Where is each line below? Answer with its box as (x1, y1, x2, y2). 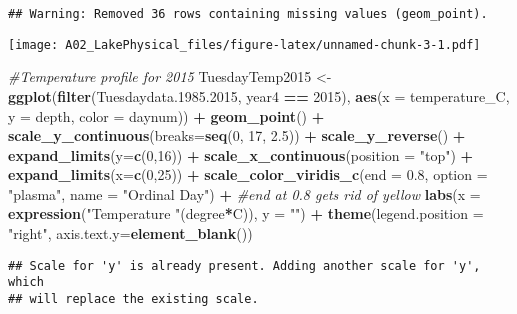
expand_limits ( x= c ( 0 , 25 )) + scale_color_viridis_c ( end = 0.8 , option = (8, 164, 488, 185)
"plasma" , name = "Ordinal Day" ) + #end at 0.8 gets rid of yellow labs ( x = (8, 183, 481, 204)
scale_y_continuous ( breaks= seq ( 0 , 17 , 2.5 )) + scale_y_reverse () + (8, 125, 466, 146)
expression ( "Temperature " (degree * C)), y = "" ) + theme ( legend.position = (8, 203, 484, 224)
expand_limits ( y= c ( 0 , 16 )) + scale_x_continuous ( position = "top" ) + (8, 144, 474, 165)
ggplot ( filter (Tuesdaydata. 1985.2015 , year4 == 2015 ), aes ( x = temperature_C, (8, 85, 510, 106)
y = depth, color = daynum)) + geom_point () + (8, 105, 325, 126)
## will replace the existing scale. (8, 291, 259, 306)
